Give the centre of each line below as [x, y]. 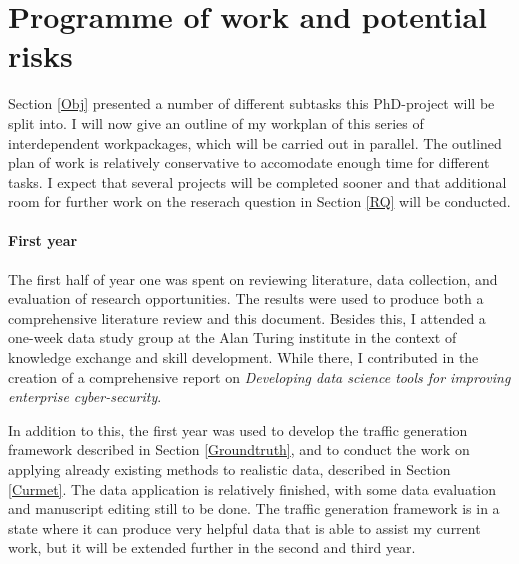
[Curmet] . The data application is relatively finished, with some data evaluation [252, 488]
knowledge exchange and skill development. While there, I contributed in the [243, 357]
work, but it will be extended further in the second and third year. [212, 547]
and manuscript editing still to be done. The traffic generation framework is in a [254, 508]
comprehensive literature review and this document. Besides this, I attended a [247, 317]
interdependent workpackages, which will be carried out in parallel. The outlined [255, 142]
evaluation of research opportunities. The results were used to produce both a [246, 298]
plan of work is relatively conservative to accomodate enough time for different [249, 162]
